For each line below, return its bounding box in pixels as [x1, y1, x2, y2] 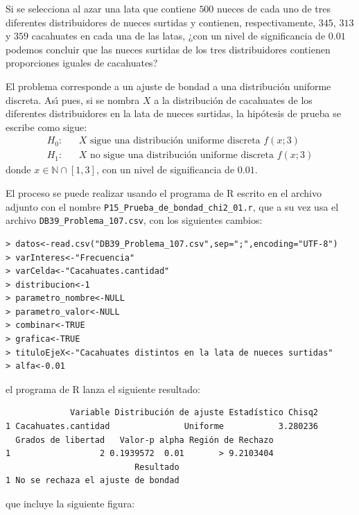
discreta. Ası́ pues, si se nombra [6, 92, 140, 107]
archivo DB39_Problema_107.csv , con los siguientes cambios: [6, 213, 263, 227]
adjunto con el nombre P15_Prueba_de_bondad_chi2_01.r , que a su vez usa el [6, 199, 339, 213]
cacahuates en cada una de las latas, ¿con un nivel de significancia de [31, 28, 326, 43]
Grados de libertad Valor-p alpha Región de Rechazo [15, 435, 274, 445]
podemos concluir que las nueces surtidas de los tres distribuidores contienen [6, 42, 331, 56]
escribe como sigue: [6, 119, 87, 134]
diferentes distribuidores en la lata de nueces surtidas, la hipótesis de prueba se [6, 106, 341, 121]
